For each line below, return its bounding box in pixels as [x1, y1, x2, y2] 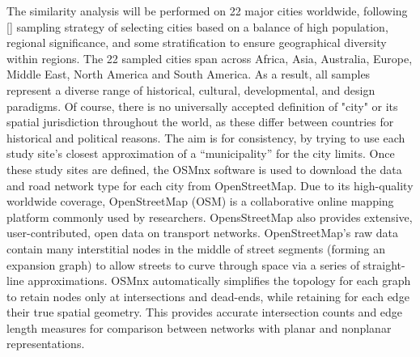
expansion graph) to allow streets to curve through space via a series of [6, 256, 360, 273]
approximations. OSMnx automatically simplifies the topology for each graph [28, 272, 411, 289]
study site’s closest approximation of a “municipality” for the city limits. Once [6, 145, 395, 162]
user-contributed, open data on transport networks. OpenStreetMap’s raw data [6, 224, 399, 241]
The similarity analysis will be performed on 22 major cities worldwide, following [6, 2, 408, 19]
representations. [6, 335, 85, 352]
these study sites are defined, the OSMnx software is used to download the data [6, 160, 402, 177]
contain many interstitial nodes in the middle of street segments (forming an [6, 240, 385, 257]
